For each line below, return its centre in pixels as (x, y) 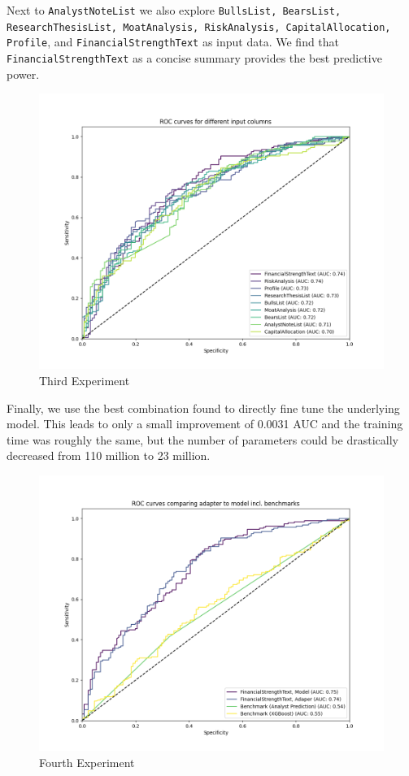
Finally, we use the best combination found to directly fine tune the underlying (203, 408)
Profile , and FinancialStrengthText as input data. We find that (173, 42)
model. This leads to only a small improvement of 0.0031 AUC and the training (205, 424)
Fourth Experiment (87, 762)
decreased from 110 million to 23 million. (109, 455)
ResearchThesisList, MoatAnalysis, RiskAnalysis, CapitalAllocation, (199, 27)
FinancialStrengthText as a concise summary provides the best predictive (194, 57)
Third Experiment (85, 380)
